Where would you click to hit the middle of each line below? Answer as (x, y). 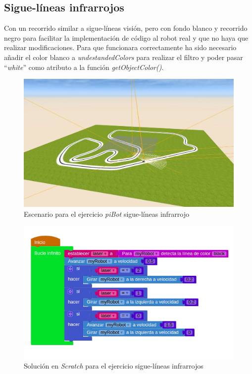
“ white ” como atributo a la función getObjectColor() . (84, 67)
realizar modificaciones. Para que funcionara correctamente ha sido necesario (120, 47)
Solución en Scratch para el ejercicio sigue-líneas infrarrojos (114, 365)
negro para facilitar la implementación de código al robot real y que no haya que (126, 37)
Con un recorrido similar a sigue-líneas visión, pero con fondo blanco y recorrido (126, 28)
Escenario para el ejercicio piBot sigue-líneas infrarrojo (107, 214)
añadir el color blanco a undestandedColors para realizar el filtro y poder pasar (124, 57)
